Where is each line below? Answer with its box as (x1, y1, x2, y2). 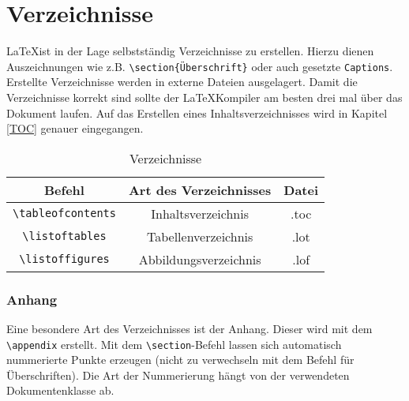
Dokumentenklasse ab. (6, 382, 114, 399)
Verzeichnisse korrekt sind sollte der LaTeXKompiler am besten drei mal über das (6, 88, 403, 105)
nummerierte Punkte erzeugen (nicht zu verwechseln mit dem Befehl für (6, 351, 355, 368)
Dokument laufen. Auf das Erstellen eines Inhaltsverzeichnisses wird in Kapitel (6, 104, 388, 121)
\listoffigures (19, 253, 110, 266)
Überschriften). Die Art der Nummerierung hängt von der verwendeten (6, 366, 350, 383)
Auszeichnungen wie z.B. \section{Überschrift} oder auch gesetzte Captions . (6, 58, 393, 74)
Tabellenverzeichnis (146, 227, 253, 245)
